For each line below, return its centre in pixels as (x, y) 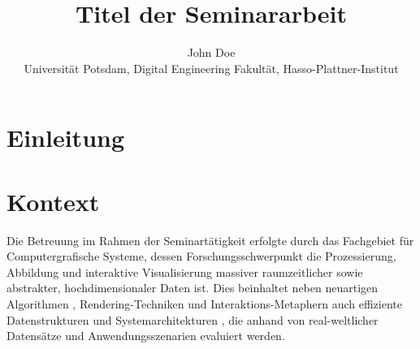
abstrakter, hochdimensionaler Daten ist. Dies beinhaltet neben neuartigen (193, 288)
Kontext (53, 201)
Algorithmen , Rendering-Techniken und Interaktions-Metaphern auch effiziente (204, 304)
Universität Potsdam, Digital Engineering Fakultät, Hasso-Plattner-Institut (211, 68)
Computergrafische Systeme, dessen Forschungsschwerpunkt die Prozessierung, (201, 256)
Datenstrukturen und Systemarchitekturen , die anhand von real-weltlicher (193, 319)
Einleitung (66, 138)
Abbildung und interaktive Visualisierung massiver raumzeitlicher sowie (185, 271)
